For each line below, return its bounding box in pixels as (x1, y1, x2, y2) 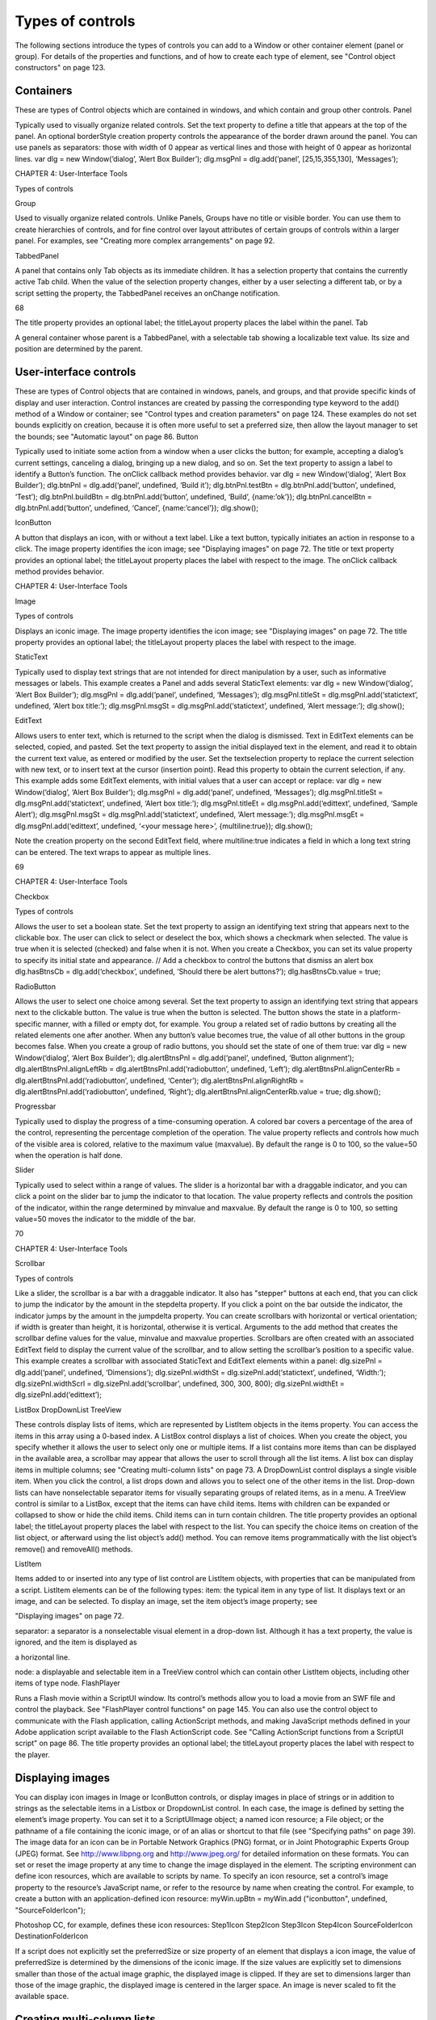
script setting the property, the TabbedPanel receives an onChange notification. (15, 288, 280, 298)
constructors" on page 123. (15, 63, 106, 73)
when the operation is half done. (15, 1151, 123, 1159)
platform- (369, 1008, 401, 1017)
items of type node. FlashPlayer (15, 1678, 121, 1688)
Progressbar (15, 1101, 57, 1111)
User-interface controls (15, 365, 136, 379)
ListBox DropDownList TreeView (15, 1404, 122, 1414)
